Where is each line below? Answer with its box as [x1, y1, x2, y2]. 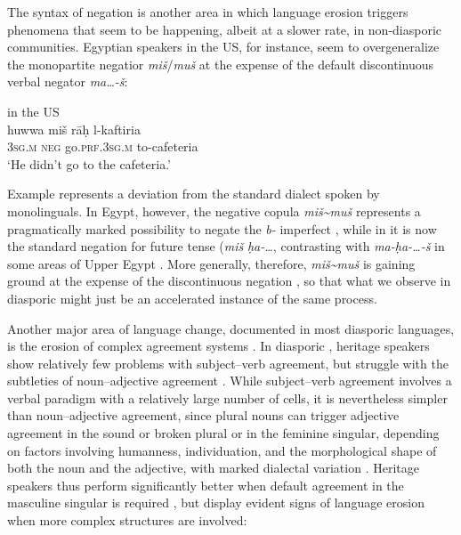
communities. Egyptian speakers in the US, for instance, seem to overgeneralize [7, 37, 440, 56]
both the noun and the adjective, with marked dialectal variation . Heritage [7, 458, 419, 477]
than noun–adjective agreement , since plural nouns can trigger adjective [7, 406, 400, 425]
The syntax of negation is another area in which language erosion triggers [7, 3, 408, 20]
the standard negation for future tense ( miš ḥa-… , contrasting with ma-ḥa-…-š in [7, 237, 445, 255]
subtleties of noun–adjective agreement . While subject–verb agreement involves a [7, 371, 452, 390]
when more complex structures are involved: [7, 511, 247, 530]
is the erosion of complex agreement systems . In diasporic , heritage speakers [7, 336, 430, 355]
